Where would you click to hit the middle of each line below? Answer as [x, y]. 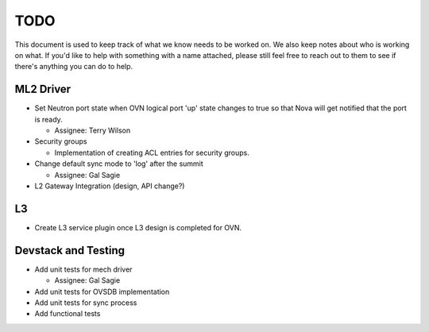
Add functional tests [68, 314]
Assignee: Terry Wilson [93, 130]
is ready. [48, 119]
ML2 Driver [43, 89]
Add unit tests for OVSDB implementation [102, 291]
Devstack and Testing [70, 250]
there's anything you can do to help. [74, 67]
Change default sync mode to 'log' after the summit [119, 164]
